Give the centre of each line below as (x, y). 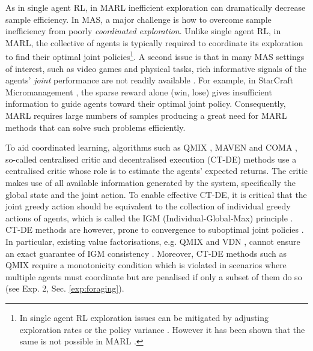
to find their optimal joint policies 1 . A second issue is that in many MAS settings (155, 56)
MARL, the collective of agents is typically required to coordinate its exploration (154, 42)
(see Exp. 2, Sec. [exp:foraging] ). (65, 288)
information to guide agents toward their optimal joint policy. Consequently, (146, 103)
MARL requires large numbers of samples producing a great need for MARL (146, 115)
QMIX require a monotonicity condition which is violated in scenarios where (146, 265)
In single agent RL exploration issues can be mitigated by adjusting (144, 317)
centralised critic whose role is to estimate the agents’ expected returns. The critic (157, 171)
